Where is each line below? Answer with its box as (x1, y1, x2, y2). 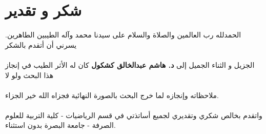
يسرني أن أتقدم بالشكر (5, 39, 77, 50)
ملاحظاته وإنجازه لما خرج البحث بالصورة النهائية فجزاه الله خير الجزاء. (5, 89, 219, 100)
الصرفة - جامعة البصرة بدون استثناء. (5, 120, 116, 130)
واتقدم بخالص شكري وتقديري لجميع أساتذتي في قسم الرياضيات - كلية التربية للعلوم (5, 109, 262, 120)
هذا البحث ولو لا (5, 69, 54, 80)
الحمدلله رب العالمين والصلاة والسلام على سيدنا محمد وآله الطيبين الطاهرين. (5, 29, 241, 40)
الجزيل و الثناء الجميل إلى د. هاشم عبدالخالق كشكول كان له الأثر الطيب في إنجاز (5, 59, 255, 70)
